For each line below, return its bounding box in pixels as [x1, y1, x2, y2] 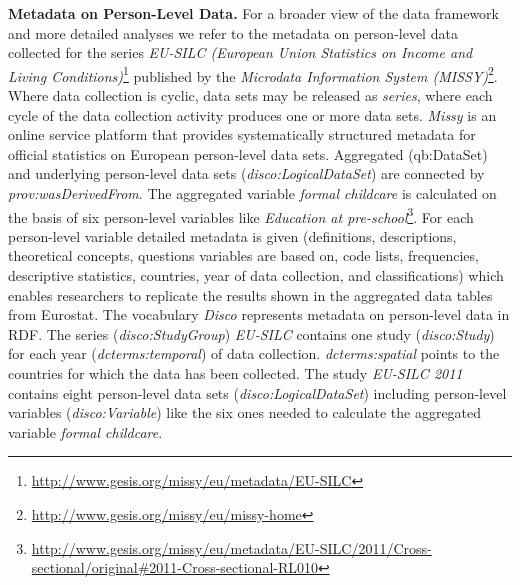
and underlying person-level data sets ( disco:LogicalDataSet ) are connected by [8, 163, 485, 184]
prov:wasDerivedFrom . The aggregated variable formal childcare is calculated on [8, 183, 497, 203]
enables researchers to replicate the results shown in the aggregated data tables [8, 284, 493, 305]
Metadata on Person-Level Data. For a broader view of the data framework [8, 3, 499, 23]
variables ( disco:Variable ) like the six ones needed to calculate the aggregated [8, 402, 482, 423]
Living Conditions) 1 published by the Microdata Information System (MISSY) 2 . [8, 62, 498, 86]
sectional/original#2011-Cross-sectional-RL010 [31, 557, 318, 578]
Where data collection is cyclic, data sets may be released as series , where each [8, 85, 493, 106]
